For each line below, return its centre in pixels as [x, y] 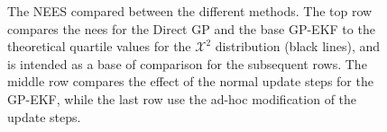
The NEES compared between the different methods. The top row [190, 11]
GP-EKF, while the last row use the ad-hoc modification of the [182, 98]
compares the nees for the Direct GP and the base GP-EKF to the [191, 28]
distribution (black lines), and [298, 46]
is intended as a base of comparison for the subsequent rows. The [187, 63]
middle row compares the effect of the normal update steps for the [190, 81]
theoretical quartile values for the [99, 46]
